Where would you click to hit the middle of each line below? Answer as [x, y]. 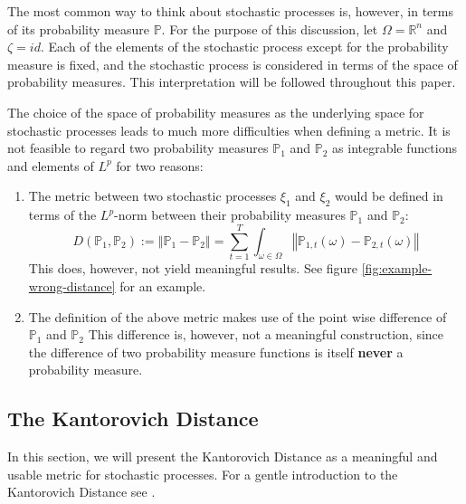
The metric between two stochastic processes [152, 196]
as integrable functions [395, 148]
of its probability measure [78, 29]
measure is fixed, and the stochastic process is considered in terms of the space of [233, 64]
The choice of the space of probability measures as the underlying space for [216, 112]
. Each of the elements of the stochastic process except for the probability [244, 47]
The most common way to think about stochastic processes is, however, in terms [230, 11]
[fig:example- [397, 268]
